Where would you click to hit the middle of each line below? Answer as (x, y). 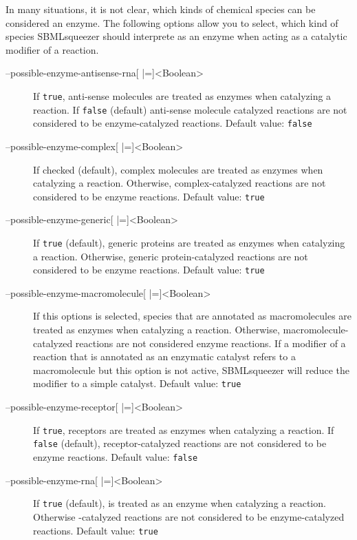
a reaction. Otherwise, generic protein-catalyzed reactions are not (171, 256)
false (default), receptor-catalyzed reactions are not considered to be (180, 443)
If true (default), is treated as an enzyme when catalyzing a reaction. (180, 503)
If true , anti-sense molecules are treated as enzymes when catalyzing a (182, 95)
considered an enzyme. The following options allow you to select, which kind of (172, 22)
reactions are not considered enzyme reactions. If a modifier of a (210, 343)
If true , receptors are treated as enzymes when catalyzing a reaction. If (184, 429)
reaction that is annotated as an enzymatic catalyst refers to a (164, 356)
